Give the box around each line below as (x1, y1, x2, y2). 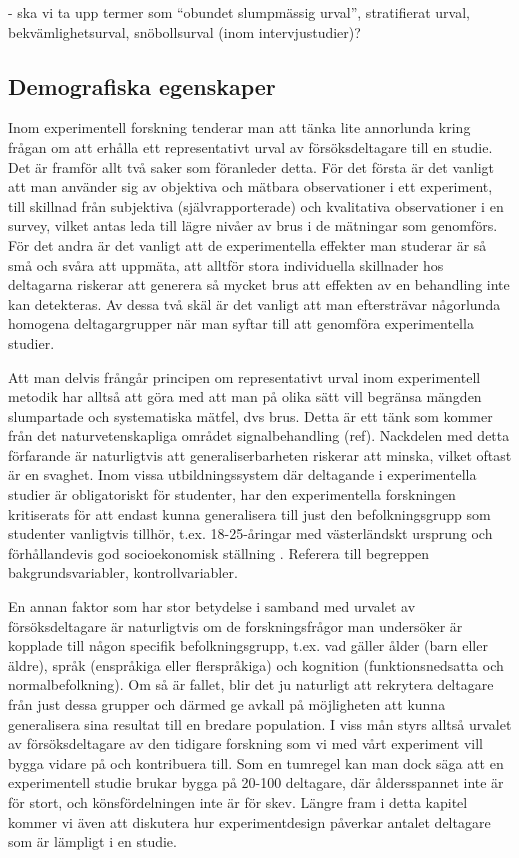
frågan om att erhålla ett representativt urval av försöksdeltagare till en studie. (8, 136, 493, 157)
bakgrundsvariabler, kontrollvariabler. (8, 562, 238, 583)
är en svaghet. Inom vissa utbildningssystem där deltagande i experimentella (8, 464, 477, 485)
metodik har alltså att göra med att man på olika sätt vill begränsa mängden (8, 386, 482, 407)
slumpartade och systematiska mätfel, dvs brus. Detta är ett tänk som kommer (8, 405, 493, 426)
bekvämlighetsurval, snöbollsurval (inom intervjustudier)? (8, 21, 361, 42)
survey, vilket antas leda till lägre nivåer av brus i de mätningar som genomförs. (8, 215, 498, 236)
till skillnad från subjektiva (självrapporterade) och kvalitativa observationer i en (8, 195, 504, 216)
